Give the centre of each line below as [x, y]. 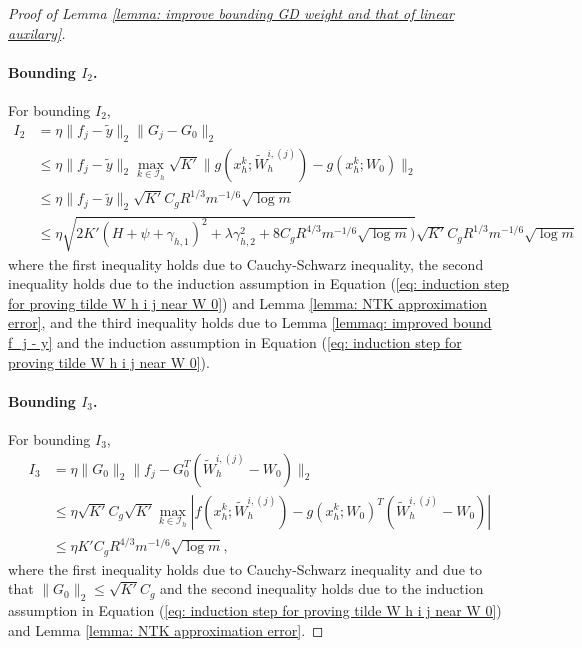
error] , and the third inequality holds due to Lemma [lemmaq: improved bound [250, 322]
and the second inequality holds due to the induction [322, 588]
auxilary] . [37, 32]
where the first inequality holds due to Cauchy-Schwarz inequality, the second [246, 263]
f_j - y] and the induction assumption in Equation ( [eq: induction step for [235, 341]
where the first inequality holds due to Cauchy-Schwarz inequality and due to [245, 568]
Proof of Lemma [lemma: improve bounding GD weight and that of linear [231, 13]
